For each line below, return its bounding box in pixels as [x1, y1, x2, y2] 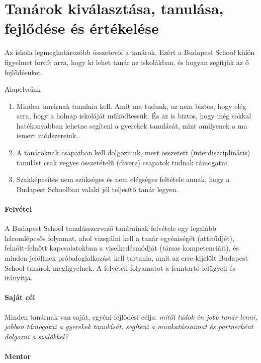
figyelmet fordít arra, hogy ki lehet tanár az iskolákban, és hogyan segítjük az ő [5, 56, 249, 67]
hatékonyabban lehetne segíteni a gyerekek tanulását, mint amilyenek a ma [16, 120, 247, 131]
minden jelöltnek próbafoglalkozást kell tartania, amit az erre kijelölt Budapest [5, 253, 248, 263]
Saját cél [5, 292, 35, 302]
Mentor [5, 350, 31, 361]
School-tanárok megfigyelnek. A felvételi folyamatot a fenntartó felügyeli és [5, 262, 236, 273]
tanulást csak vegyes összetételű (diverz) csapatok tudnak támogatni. [16, 157, 229, 167]
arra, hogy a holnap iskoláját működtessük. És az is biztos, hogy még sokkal [16, 110, 251, 121]
